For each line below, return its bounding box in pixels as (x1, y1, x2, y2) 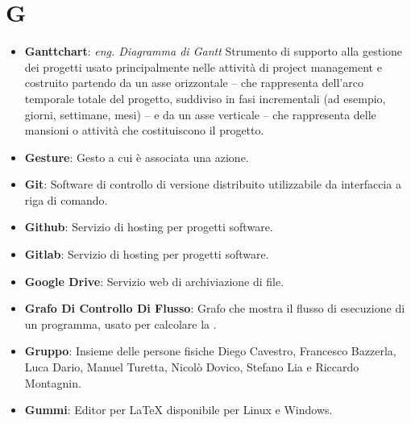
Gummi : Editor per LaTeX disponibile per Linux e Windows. (24, 401, 333, 418)
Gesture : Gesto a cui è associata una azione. (24, 148, 249, 165)
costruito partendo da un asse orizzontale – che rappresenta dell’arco (24, 74, 363, 91)
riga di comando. (24, 191, 108, 208)
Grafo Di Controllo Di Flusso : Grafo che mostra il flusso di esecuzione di (24, 300, 405, 317)
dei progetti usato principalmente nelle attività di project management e (24, 58, 382, 75)
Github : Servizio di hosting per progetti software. (24, 218, 273, 235)
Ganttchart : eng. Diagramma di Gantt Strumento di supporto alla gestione (24, 43, 403, 60)
